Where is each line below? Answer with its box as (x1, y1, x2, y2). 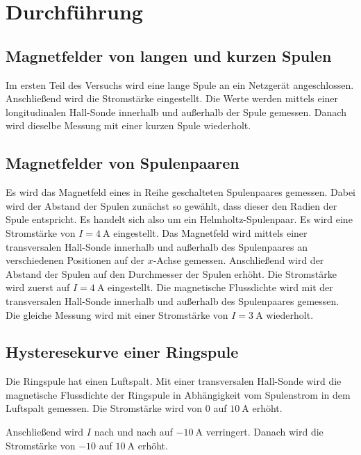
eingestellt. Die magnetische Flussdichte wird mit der (108, 280, 333, 295)
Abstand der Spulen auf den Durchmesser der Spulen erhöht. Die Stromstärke (6, 266, 337, 281)
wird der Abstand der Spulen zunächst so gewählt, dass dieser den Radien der (6, 198, 337, 213)
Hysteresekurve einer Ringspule (6, 341, 239, 363)
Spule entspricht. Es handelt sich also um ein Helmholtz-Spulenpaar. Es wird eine (6, 212, 353, 226)
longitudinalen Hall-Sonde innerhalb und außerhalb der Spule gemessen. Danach (6, 104, 346, 119)
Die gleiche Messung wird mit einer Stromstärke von (6, 307, 228, 322)
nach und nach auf (94, 424, 173, 439)
